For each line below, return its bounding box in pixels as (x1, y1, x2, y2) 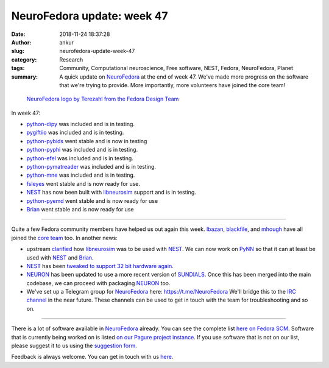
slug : (11, 48, 24, 55)
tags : (11, 65, 25, 72)
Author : (11, 38, 32, 46)
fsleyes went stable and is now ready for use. (26, 180, 140, 187)
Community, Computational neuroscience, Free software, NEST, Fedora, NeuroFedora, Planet (59, 65, 294, 72)
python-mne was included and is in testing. (26, 171, 135, 179)
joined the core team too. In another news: (11, 234, 118, 241)
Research (59, 55, 83, 63)
